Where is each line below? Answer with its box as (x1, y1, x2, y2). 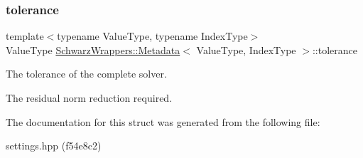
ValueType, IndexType (196, 42, 296, 57)
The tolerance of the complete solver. (6, 66, 167, 81)
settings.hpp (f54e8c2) (6, 138, 102, 153)
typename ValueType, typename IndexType (57, 28, 248, 43)
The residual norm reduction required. (6, 90, 173, 105)
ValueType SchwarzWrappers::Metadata (6, 42, 180, 57)
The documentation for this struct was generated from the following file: (6, 114, 320, 129)
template (6, 28, 44, 43)
